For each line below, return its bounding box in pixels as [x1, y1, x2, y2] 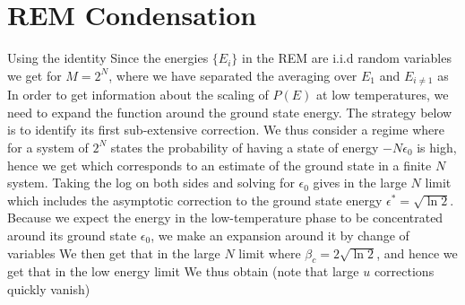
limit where [238, 243, 301, 262]
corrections [374, 262, 435, 281]
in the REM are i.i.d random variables [242, 48, 452, 67]
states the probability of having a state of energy [110, 137, 379, 156]
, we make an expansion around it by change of [151, 225, 409, 244]
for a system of [7, 137, 89, 156]
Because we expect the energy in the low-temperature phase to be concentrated [7, 208, 443, 227]
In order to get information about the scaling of [7, 85, 269, 104]
